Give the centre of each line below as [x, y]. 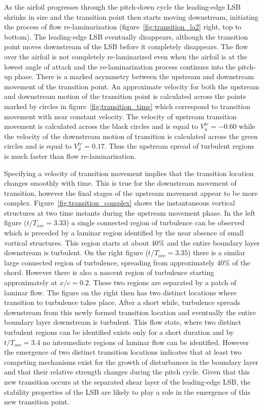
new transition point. [37, 402]
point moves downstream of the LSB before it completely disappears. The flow [126, 46]
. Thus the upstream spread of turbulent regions [179, 146]
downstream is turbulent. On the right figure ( [76, 252]
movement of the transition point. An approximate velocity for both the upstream [132, 86]
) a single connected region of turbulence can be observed [155, 223]
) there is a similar [217, 252]
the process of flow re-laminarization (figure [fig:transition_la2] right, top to [123, 27]
